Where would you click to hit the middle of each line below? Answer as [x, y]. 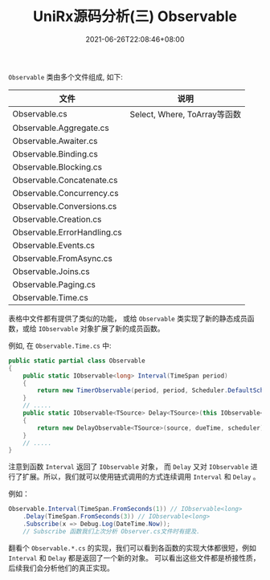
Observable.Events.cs [53, 245]
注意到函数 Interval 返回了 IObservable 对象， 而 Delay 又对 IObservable [129, 467]
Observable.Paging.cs [54, 284]
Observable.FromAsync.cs [62, 258]
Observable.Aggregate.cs [61, 128]
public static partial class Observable [77, 361]
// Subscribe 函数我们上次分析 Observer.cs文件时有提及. [112, 531]
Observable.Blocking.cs [57, 167]
